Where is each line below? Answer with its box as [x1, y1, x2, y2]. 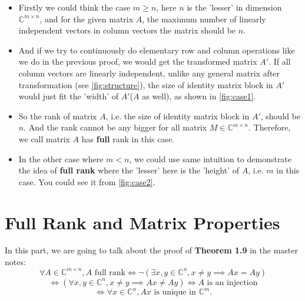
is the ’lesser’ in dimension [187, 1, 282, 13]
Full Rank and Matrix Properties [5, 210, 280, 234]
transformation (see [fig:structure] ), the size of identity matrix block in [18, 78, 273, 91]
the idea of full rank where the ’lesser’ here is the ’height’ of [18, 164, 240, 176]
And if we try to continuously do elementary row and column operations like [18, 44, 295, 56]
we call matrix [18, 132, 70, 145]
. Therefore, [248, 121, 291, 133]
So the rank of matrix [18, 109, 97, 122]
